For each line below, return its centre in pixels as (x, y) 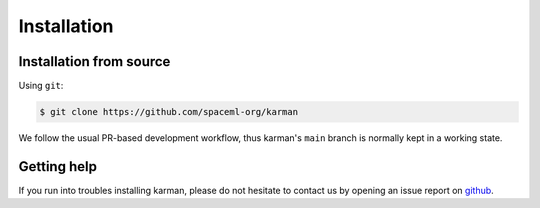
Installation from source (94, 61)
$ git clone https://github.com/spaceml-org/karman (169, 112)
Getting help (57, 166)
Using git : (41, 86)
